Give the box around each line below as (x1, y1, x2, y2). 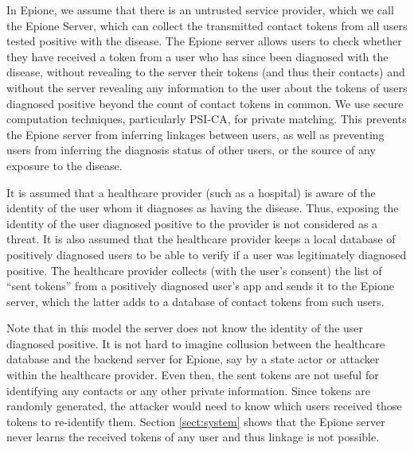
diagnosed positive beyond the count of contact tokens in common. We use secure (6, 95, 404, 111)
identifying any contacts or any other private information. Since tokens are (6, 382, 370, 398)
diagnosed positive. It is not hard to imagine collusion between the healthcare (6, 335, 385, 351)
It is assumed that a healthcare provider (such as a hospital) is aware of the (6, 184, 376, 200)
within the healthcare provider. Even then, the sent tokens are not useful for (6, 367, 379, 383)
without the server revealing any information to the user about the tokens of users (6, 79, 408, 95)
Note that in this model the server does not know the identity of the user (6, 320, 364, 336)
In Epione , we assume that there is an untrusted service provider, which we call (6, 2, 394, 17)
